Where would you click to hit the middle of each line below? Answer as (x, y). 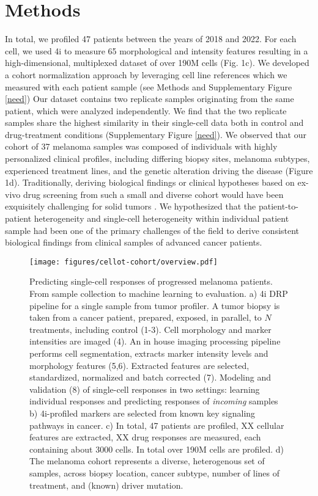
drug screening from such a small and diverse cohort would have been (153, 194)
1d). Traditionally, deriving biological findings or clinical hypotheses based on (150, 182)
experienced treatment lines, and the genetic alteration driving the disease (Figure (159, 170)
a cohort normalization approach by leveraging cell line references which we (146, 74)
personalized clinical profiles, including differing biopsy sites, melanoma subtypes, (157, 159)
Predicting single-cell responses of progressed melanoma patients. (151, 281)
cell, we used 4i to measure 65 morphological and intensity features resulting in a (157, 50)
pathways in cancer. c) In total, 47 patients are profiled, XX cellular (157, 425)
